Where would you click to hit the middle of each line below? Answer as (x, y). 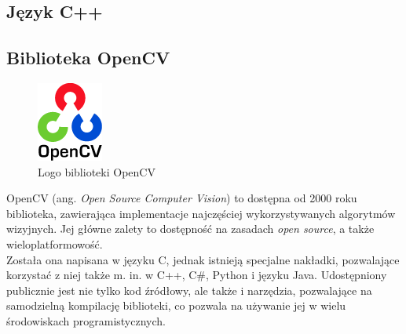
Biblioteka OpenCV (88, 58)
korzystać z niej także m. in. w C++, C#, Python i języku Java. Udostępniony (197, 275)
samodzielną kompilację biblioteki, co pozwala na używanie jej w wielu (176, 305)
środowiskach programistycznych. (86, 320)
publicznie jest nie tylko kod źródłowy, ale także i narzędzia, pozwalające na (189, 290)
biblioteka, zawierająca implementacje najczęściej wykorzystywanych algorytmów (201, 213)
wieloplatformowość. (55, 243)
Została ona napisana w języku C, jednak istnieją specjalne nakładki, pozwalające (203, 259)
